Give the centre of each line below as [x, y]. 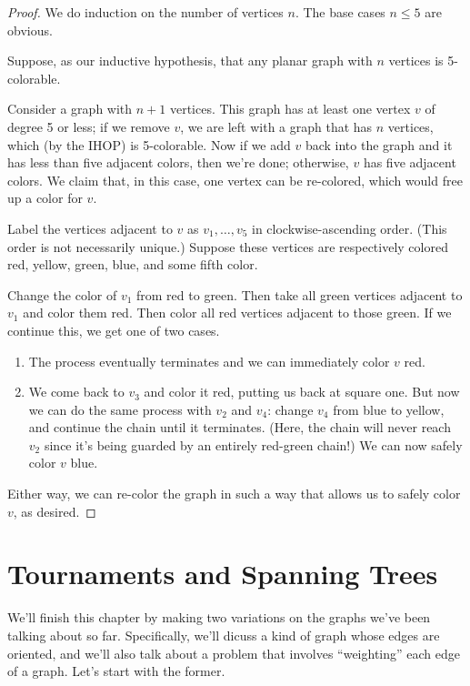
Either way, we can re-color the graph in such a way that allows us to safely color [234, 494]
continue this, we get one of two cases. [114, 330]
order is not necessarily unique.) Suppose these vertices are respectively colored [228, 246]
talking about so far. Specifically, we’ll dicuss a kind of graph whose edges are [224, 635]
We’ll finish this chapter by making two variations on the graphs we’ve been [219, 617]
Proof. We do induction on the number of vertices [145, 12]
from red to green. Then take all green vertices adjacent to [300, 294]
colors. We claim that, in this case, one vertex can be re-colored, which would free [235, 180]
